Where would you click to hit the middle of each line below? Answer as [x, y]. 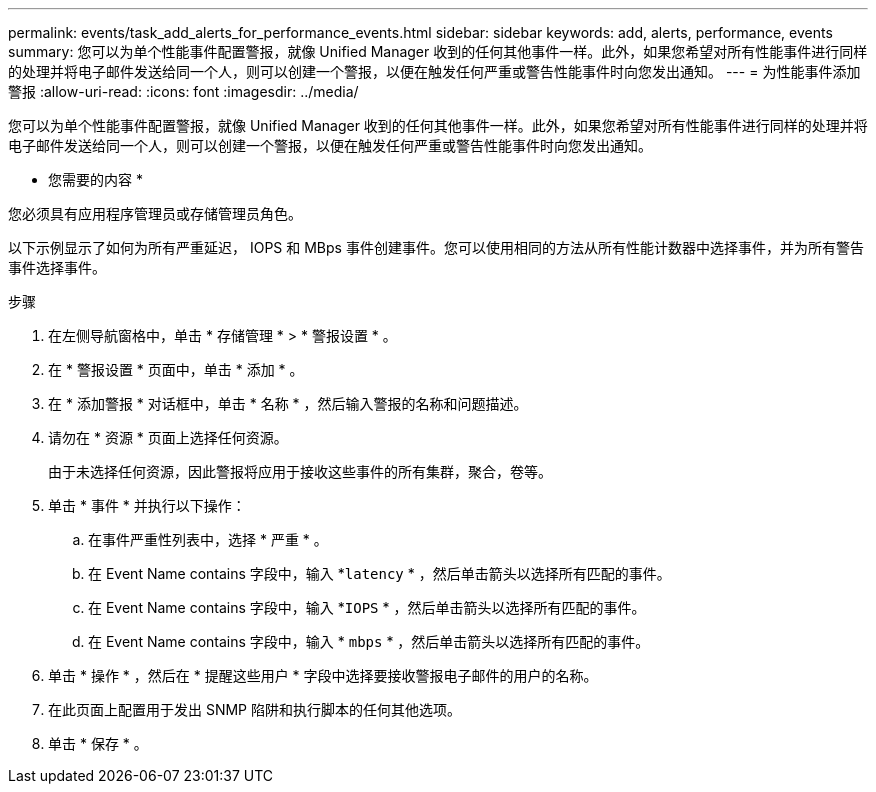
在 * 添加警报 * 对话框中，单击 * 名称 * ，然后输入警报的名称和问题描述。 [288, 403]
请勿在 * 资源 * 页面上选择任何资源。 [168, 437]
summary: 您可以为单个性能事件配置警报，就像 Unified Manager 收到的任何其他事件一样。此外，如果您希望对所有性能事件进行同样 [438, 51]
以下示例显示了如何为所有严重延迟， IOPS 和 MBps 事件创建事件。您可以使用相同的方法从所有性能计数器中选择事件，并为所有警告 [436, 247]
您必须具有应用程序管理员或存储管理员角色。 [155, 213]
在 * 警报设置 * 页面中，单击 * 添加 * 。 [176, 369]
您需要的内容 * [95, 179]
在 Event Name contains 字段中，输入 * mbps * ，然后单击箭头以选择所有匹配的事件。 [369, 641]
